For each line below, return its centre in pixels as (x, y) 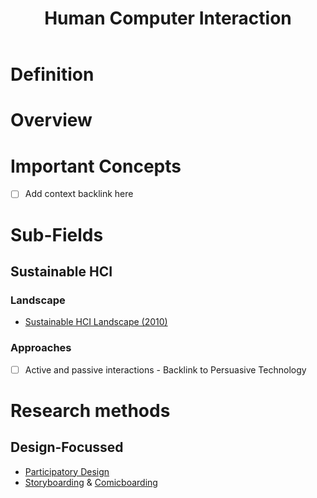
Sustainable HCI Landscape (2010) (96, 322)
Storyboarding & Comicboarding (91, 482)
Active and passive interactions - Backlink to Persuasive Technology (165, 369)
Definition (52, 74)
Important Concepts (96, 166)
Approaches (41, 348)
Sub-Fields (57, 234)
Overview (51, 120)
